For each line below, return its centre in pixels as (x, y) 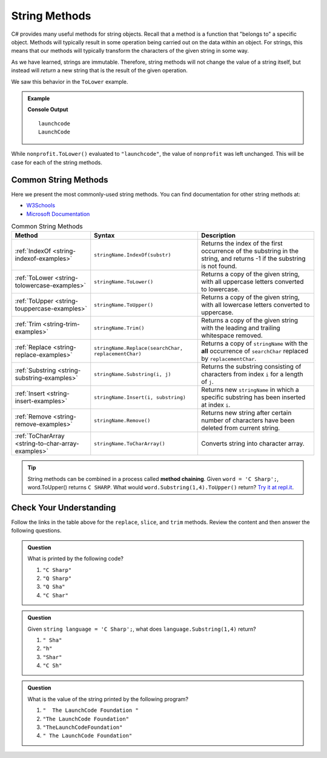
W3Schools (41, 206)
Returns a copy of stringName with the (254, 344)
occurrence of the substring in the (250, 251)
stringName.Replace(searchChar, (139, 348)
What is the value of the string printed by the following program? (108, 699)
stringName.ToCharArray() (130, 444)
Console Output (48, 110)
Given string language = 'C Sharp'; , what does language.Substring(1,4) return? (142, 629)
